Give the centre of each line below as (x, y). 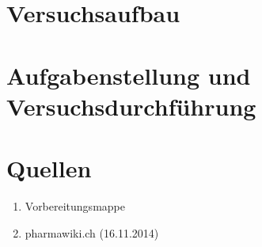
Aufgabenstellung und (129, 75)
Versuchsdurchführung (131, 106)
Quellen (49, 168)
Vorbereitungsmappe (75, 206)
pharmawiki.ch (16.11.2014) (92, 232)
